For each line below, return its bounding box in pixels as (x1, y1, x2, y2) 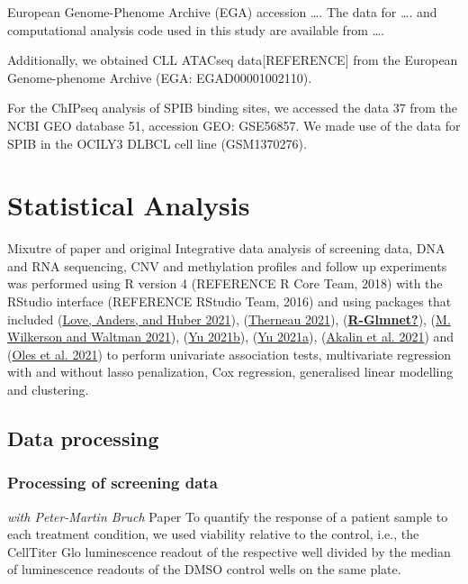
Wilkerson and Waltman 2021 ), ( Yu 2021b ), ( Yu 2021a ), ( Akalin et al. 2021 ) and (7, 327, 454, 346)
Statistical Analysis (7, 187, 250, 224)
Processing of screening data (7, 471, 218, 494)
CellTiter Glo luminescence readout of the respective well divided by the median (7, 542, 451, 561)
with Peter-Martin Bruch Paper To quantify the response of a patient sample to (7, 506, 448, 525)
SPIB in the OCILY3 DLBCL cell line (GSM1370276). (7, 133, 307, 152)
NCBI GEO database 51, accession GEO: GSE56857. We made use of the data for (7, 115, 461, 134)
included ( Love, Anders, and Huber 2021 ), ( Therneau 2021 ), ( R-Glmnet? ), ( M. (7, 309, 451, 328)
